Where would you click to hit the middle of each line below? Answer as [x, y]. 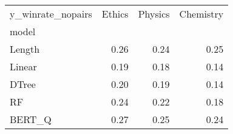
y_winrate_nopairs [51, 14]
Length [25, 49]
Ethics [115, 14]
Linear [23, 66]
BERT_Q [31, 119]
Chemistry [201, 14]
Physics [154, 14]
